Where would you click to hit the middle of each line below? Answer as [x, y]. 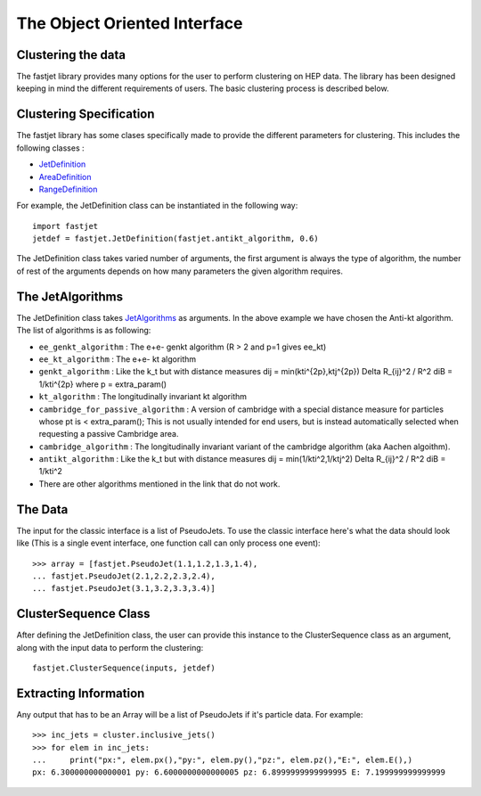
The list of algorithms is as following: [84, 331]
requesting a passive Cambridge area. [109, 434]
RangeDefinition [68, 189]
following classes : [50, 148]
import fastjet [65, 226]
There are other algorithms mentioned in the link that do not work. [159, 484]
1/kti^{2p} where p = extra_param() [103, 384]
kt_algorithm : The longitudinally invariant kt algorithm [143, 397]
